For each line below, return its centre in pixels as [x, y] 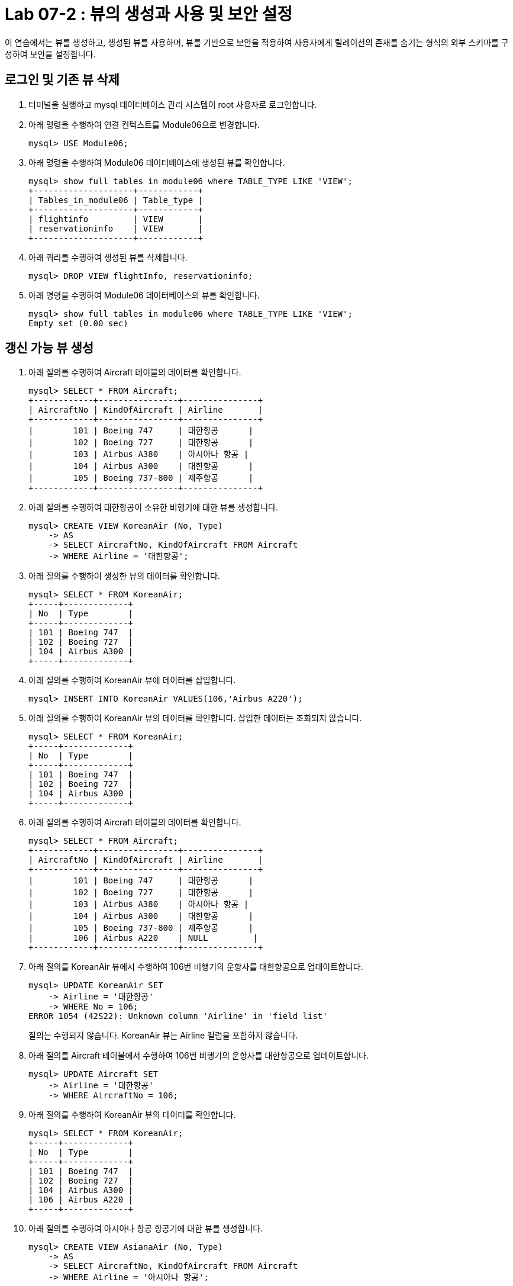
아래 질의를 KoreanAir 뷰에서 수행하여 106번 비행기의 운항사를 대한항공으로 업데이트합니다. [196, 967]
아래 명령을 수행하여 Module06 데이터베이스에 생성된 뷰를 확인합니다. [157, 162]
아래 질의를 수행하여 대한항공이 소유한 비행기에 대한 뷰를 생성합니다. [153, 507]
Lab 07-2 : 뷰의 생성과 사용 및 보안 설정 [149, 14]
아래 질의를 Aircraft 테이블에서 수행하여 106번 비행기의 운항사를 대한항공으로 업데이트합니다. [199, 1056]
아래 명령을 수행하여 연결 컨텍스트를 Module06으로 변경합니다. [144, 124]
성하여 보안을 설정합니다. [50, 54]
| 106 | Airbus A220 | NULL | [143, 938]
